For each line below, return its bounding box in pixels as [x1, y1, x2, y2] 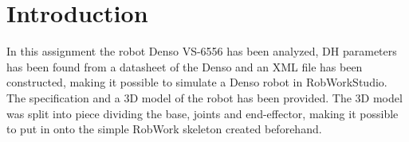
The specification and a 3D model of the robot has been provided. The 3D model [6, 89, 403, 106]
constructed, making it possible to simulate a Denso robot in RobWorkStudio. [6, 74, 387, 90]
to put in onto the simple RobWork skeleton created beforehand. [6, 121, 322, 137]
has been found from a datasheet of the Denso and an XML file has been [6, 58, 363, 75]
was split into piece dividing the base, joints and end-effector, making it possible [6, 105, 399, 121]
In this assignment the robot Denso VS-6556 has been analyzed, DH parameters [6, 43, 397, 59]
